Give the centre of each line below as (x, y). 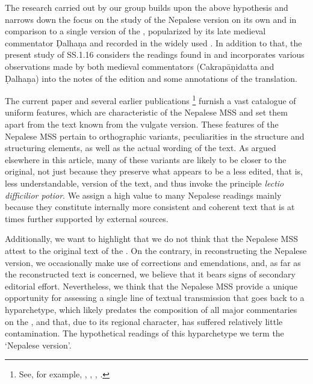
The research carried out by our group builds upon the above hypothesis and (147, 7)
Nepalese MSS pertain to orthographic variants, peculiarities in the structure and (155, 136)
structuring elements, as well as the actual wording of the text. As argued (141, 148)
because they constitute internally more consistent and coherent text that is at (150, 207)
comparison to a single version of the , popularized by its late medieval (135, 31)
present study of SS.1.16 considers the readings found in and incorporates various (155, 54)
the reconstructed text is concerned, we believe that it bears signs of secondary (150, 274)
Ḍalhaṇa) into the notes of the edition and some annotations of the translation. (151, 78)
